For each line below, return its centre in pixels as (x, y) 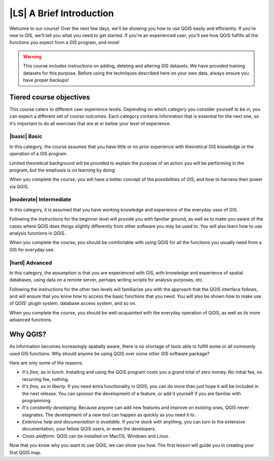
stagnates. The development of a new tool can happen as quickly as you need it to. (109, 415)
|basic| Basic (26, 136)
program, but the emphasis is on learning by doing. (63, 170)
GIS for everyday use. (32, 250)
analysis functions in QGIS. (38, 233)
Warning (32, 56)
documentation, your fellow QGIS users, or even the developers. (89, 429)
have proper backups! (46, 80)
